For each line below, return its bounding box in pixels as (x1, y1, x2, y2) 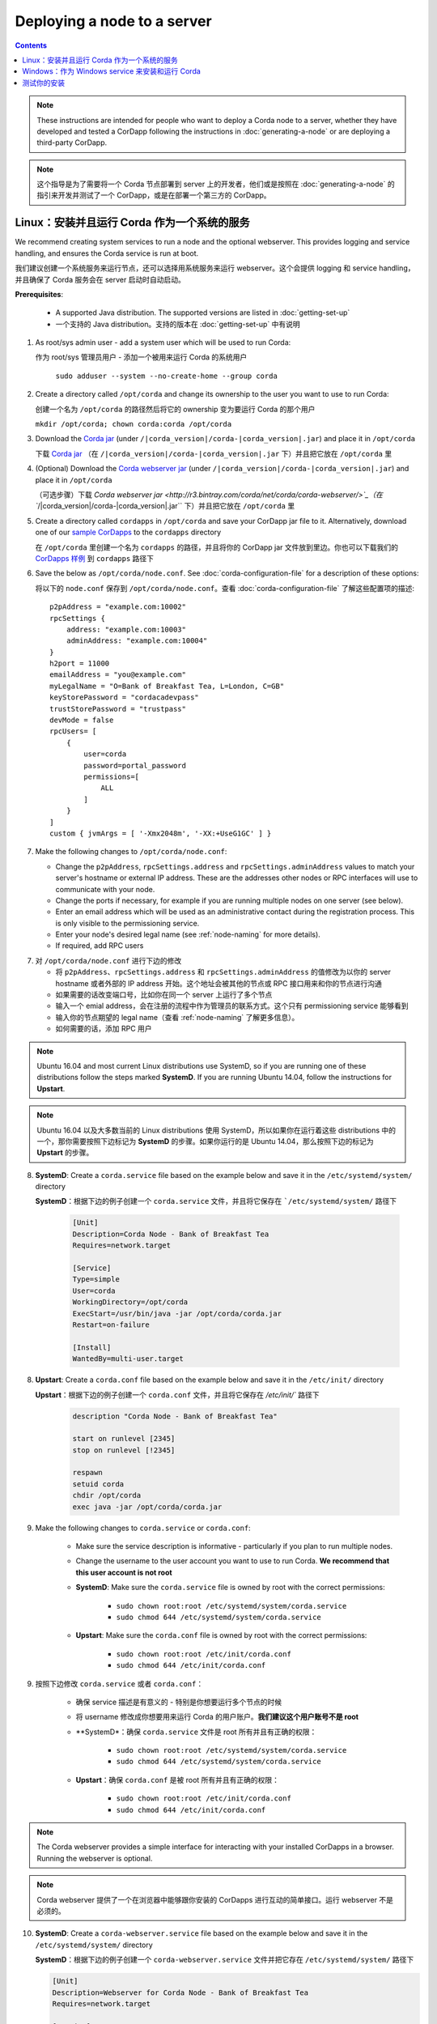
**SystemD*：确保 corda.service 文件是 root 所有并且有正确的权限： (75, 1727, 317, 1737)
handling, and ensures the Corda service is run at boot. (15, 248, 199, 258)
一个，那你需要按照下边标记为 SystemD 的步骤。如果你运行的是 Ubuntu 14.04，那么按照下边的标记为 (36, 1136, 374, 1146)
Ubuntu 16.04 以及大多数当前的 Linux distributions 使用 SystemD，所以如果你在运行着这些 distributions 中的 (36, 1125, 397, 1135)
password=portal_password (83, 761, 186, 770)
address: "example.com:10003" (66, 624, 186, 634)
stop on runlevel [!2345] (72, 1445, 176, 1455)
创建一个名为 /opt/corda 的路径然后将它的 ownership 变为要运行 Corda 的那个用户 (35, 404, 316, 414)
